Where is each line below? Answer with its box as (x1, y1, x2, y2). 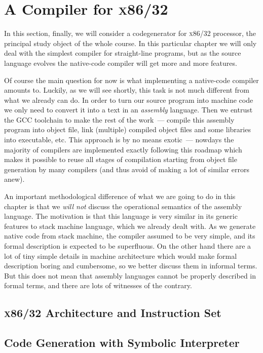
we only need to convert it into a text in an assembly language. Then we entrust (4, 104, 253, 115)
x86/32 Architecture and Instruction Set (4, 305, 221, 321)
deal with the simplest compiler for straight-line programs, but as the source (4, 48, 241, 58)
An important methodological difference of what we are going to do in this (4, 191, 236, 202)
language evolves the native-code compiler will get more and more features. (4, 57, 237, 68)
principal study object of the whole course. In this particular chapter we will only (4, 37, 257, 48)
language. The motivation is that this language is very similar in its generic (4, 211, 238, 221)
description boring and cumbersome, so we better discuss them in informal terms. (4, 260, 257, 271)
